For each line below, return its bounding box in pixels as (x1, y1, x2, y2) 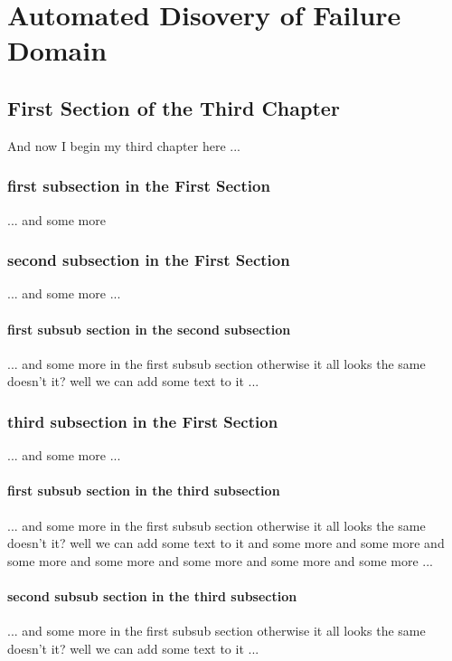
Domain (7, 32, 108, 69)
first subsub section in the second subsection (7, 319, 291, 338)
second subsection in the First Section (7, 249, 290, 271)
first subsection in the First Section (7, 175, 270, 197)
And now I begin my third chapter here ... (7, 136, 240, 155)
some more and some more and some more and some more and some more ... (7, 551, 434, 570)
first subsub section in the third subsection (7, 481, 280, 500)
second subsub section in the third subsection (7, 586, 297, 605)
